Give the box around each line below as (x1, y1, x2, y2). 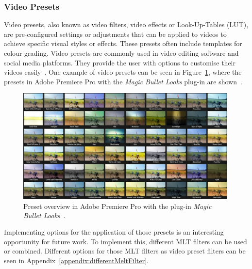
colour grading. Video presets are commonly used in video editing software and (4, 48, 239, 58)
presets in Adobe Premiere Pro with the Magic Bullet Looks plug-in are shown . (4, 76, 242, 86)
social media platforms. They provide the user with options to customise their (4, 57, 235, 67)
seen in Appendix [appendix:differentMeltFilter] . (4, 255, 149, 265)
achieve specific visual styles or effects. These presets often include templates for (4, 38, 242, 48)
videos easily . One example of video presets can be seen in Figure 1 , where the (4, 67, 242, 77)
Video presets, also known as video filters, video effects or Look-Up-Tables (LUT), (4, 19, 249, 30)
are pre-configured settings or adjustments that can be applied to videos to (4, 29, 227, 39)
